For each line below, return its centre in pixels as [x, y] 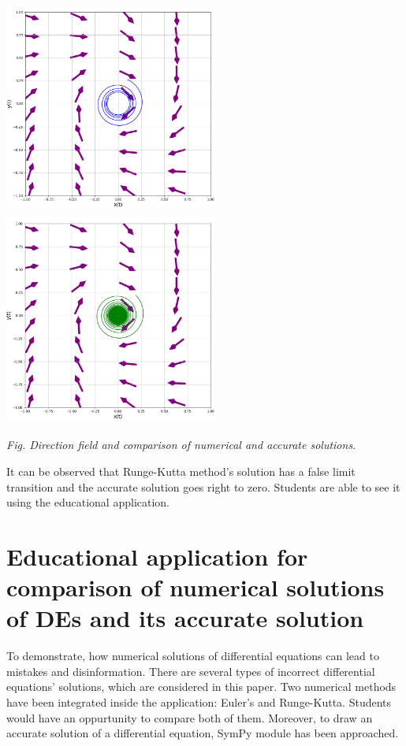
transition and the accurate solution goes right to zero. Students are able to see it [203, 486]
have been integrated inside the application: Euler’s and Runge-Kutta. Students [199, 701]
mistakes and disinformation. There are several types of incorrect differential [191, 671]
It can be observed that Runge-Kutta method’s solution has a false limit [181, 471]
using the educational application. [88, 502]
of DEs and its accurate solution [185, 618]
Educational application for [157, 556]
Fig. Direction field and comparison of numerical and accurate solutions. [181, 445]
